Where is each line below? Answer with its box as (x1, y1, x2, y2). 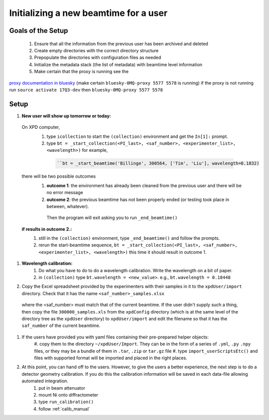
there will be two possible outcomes (21, 173, 96, 179)
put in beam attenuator (38, 385, 86, 391)
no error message (46, 190, 83, 196)
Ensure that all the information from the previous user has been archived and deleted (34, 40, 209, 47)
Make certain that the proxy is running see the (34, 69, 129, 75)
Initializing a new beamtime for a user (9, 7, 168, 18)
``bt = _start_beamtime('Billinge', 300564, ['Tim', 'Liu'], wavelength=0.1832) (57, 161, 260, 166)
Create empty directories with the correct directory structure (34, 47, 159, 53)
